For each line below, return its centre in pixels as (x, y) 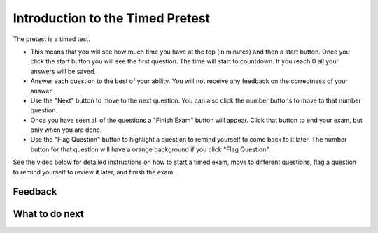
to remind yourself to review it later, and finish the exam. (94, 172)
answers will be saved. (63, 71)
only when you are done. (66, 130)
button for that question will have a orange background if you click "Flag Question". (150, 149)
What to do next (48, 214)
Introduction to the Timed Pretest (111, 18)
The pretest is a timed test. (51, 39)
